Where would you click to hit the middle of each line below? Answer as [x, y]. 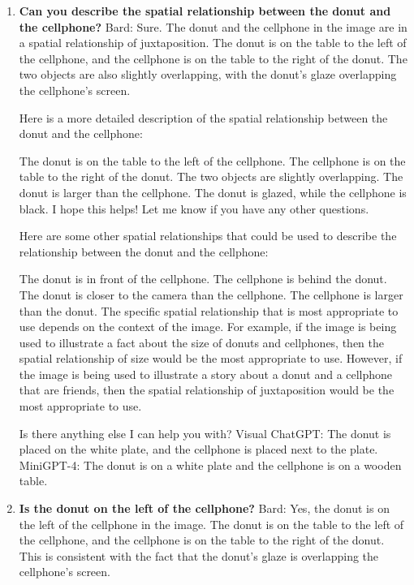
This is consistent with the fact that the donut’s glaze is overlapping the [199, 555]
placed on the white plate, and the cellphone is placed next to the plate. [198, 449]
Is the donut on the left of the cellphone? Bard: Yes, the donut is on [204, 508]
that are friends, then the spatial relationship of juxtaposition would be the [207, 390]
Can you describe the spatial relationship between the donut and [205, 11]
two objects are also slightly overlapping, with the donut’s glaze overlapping [208, 74]
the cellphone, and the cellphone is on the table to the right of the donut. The [213, 58]
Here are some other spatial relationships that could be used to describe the [208, 236]
